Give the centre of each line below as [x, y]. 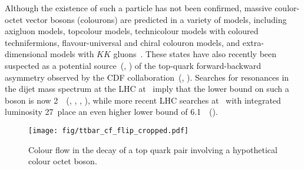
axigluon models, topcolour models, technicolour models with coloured [132, 31]
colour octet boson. [63, 161]
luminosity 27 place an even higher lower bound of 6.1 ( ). [111, 112]
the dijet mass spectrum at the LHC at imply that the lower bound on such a [147, 89]
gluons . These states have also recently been [195, 54]
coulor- [287, 8]
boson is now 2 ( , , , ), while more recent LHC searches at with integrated [143, 100]
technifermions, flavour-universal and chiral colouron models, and [123, 42]
